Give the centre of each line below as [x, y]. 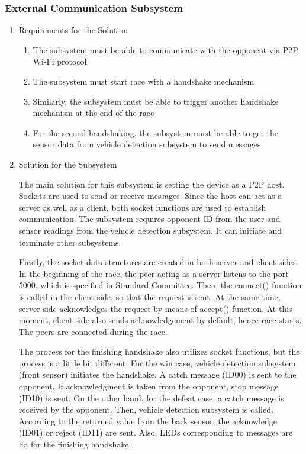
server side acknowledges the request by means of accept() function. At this [155, 308]
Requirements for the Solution [73, 30]
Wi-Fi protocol [60, 61]
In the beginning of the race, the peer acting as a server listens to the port [154, 273]
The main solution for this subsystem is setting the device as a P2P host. [152, 184]
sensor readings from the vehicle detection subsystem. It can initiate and [150, 230]
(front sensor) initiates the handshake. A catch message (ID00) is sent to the [157, 374]
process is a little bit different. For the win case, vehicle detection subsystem [157, 363]
